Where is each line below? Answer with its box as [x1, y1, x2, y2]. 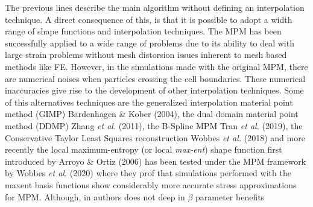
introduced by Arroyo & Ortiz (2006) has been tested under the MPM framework [5, 154, 306, 167]
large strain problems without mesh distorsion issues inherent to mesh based [5, 48, 287, 61]
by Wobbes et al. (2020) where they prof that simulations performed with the [5, 167, 291, 179]
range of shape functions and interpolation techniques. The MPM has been [5, 25, 282, 37]
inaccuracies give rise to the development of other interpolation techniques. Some [5, 84, 304, 97]
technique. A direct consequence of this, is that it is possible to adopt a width [5, 13, 292, 25]
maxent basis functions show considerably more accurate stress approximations [5, 178, 297, 191]
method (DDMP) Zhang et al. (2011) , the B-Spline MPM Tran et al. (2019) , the [5, 119, 303, 132]
